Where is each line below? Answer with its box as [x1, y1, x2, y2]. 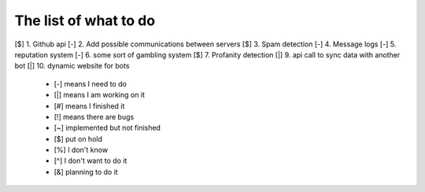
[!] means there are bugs [54, 112, 135, 121]
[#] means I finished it [54, 101, 125, 110]
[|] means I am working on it [54, 90, 146, 100]
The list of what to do [14, 12, 156, 29]
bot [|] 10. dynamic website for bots [14, 61, 130, 71]
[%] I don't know [54, 146, 109, 155]
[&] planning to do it [54, 167, 118, 176]
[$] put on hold [54, 134, 102, 143]
